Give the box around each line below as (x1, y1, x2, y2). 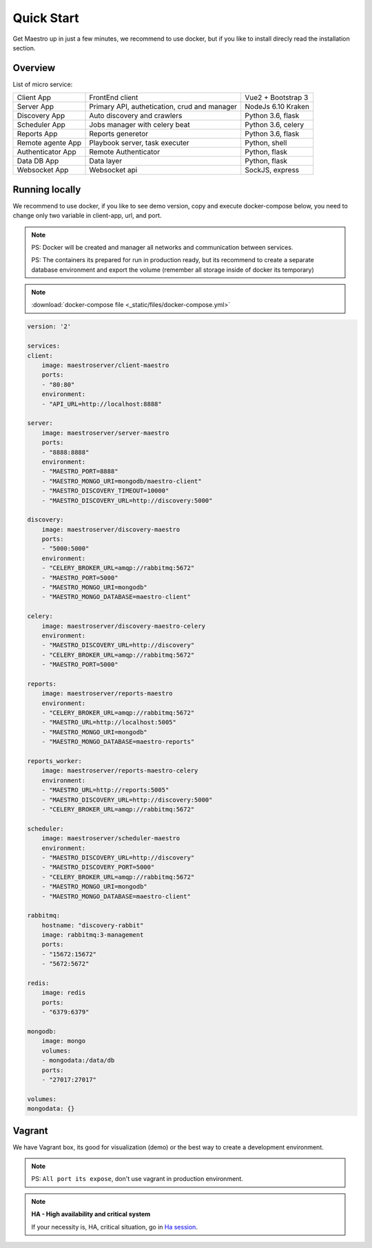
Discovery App (17, 111, 65, 121)
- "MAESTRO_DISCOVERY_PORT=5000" (41, 863, 155, 871)
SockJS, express (245, 166, 300, 175)
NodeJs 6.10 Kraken (245, 102, 310, 112)
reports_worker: (27, 757, 83, 765)
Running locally (12, 184, 81, 195)
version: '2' (27, 323, 72, 330)
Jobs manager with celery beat (89, 120, 190, 130)
